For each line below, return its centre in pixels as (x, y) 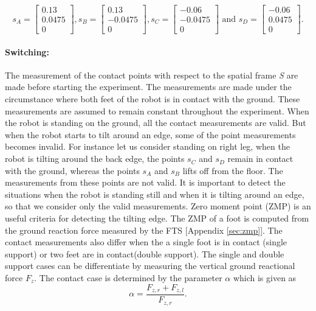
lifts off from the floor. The (233, 170)
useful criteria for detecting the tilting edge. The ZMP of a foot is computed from (157, 218)
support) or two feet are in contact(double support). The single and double (145, 253)
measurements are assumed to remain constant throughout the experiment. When (157, 110)
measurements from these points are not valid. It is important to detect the (145, 182)
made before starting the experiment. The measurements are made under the (148, 87)
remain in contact (260, 159)
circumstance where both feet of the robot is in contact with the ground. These (153, 99)
